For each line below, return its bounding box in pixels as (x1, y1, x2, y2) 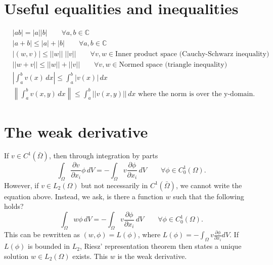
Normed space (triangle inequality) (119, 61, 227, 69)
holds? (4, 201, 24, 211)
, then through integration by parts (49, 150, 158, 161)
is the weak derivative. (117, 250, 187, 261)
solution (4, 250, 29, 261)
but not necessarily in (81, 180, 148, 190)
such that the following (173, 191, 244, 201)
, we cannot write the (175, 180, 242, 190)
